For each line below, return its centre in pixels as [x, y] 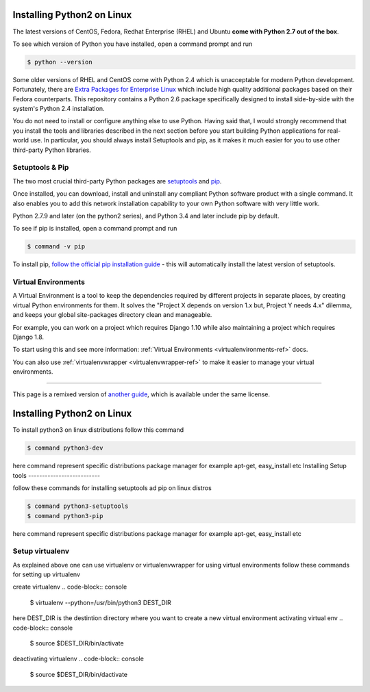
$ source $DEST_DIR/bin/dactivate [79, 674]
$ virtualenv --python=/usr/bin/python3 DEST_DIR [100, 602]
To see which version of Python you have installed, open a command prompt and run [133, 44]
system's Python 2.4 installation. [59, 109]
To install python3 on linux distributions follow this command [98, 430]
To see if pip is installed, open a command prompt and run [95, 229]
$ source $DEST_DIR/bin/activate [77, 643]
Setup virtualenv [41, 551]
